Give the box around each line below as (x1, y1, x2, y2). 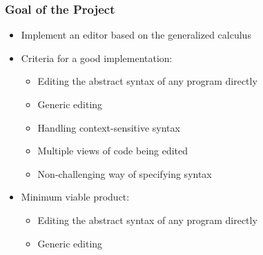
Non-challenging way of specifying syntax (37, 166, 212, 181)
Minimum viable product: (21, 190, 130, 204)
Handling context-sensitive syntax (37, 120, 180, 134)
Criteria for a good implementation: (21, 50, 173, 65)
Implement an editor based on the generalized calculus (21, 28, 251, 42)
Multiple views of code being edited (37, 143, 188, 158)
